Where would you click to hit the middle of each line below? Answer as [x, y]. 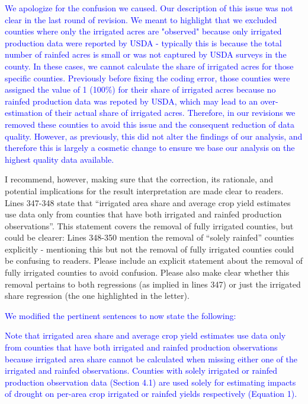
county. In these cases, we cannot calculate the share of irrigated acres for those [149, 66]
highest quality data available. [60, 159]
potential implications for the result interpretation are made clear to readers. [144, 190]
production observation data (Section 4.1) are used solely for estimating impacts [150, 382]
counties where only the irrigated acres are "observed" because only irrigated [143, 31]
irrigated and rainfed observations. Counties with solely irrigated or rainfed [141, 370]
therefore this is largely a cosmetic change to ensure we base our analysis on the [150, 148]
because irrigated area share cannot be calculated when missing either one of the [151, 359]
